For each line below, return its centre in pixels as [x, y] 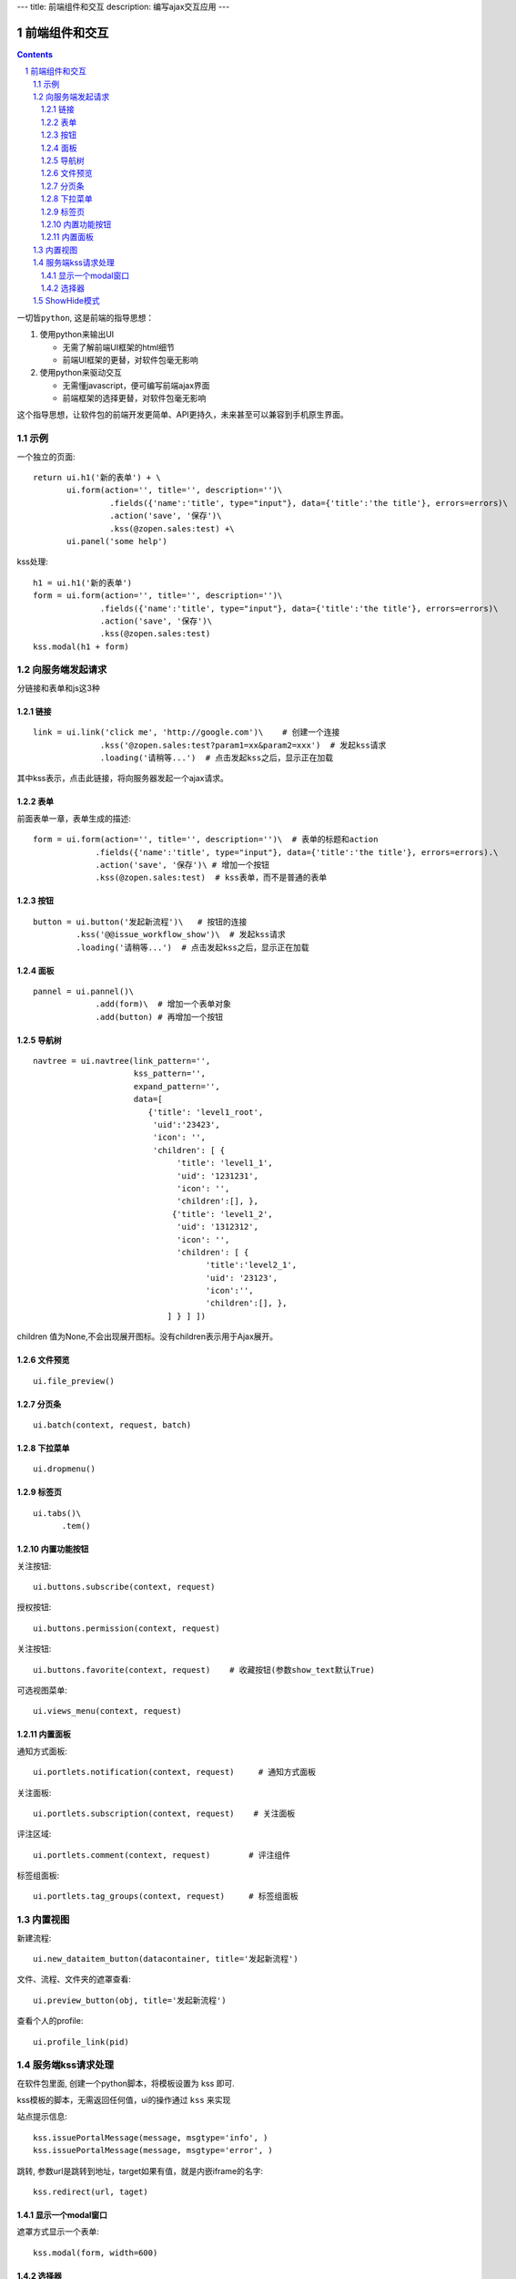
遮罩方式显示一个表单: [58, 2232]
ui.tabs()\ [57, 1513]
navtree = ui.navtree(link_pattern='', [122, 1061]
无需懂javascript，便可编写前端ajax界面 [136, 385]
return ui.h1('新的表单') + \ [97, 477]
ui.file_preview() [74, 1381]
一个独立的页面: [46, 457]
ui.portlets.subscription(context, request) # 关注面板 [164, 1813]
